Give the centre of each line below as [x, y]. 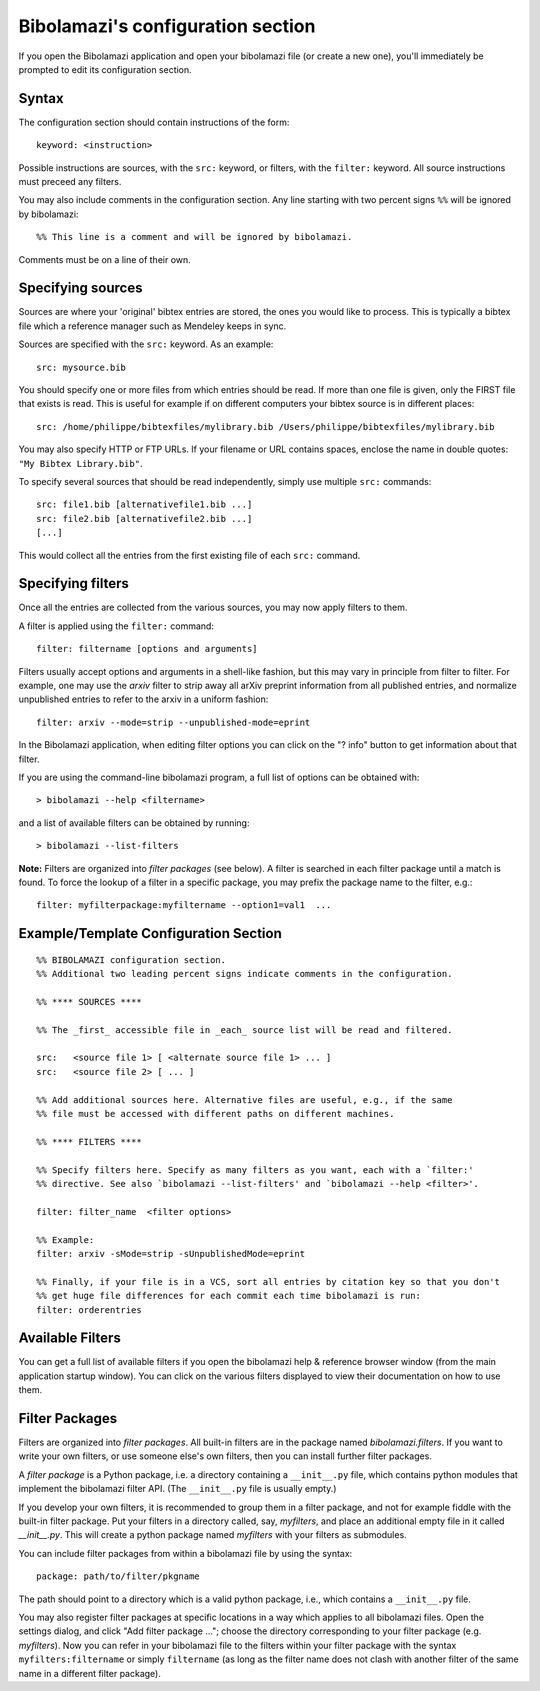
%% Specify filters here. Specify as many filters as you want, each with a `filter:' [255, 1169]
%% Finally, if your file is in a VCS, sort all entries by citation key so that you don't [268, 1281]
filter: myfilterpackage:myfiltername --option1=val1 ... [184, 905]
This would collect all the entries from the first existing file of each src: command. [189, 555]
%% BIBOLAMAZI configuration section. [131, 959]
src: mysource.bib [81, 367]
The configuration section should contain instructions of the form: [154, 122]
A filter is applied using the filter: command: [116, 626]
